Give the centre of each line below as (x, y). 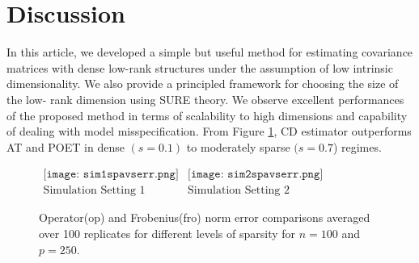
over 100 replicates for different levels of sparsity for (167, 233)
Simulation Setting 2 (239, 191)
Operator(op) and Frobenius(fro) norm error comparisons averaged (205, 217)
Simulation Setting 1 (94, 191)
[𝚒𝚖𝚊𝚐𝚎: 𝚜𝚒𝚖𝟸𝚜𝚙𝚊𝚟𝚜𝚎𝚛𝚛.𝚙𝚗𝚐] (256, 175)
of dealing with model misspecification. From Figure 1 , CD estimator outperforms (209, 131)
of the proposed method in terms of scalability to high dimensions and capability (207, 115)
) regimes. (357, 146)
